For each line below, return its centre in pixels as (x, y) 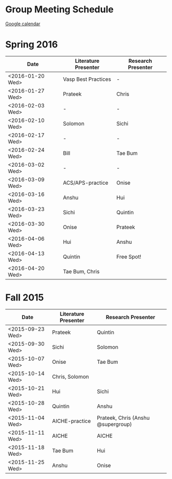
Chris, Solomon (70, 377)
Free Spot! (129, 257)
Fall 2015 (25, 298)
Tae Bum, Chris (81, 271)
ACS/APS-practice (86, 183)
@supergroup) (114, 424)
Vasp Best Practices (87, 79)
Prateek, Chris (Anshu (123, 418)
